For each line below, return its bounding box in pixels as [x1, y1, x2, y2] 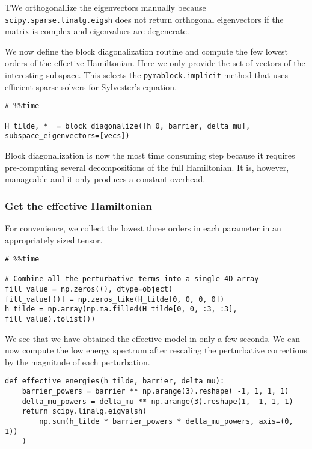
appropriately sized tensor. [5, 233, 103, 246]
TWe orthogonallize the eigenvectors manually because [5, 1, 206, 13]
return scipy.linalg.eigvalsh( [22, 407, 147, 416]
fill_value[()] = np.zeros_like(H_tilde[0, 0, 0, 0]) [5, 295, 225, 304]
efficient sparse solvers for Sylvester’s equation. [5, 80, 177, 93]
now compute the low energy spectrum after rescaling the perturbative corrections [5, 344, 307, 356]
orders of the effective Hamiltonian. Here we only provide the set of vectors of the [5, 57, 305, 69]
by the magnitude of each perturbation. [5, 355, 150, 368]
